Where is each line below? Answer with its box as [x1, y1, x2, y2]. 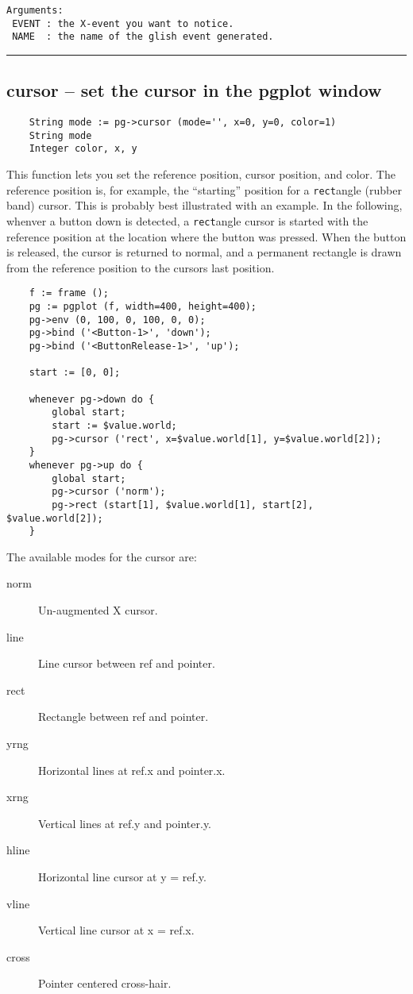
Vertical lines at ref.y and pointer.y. [38, 815, 212, 831]
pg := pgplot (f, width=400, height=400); [29, 301, 257, 313]
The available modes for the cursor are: [6, 548, 197, 564]
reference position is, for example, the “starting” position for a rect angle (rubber [6, 181, 402, 198]
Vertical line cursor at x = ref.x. [38, 922, 195, 938]
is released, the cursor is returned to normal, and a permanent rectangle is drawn [6, 244, 402, 260]
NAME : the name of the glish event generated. [12, 31, 274, 43]
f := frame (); [29, 287, 109, 299]
